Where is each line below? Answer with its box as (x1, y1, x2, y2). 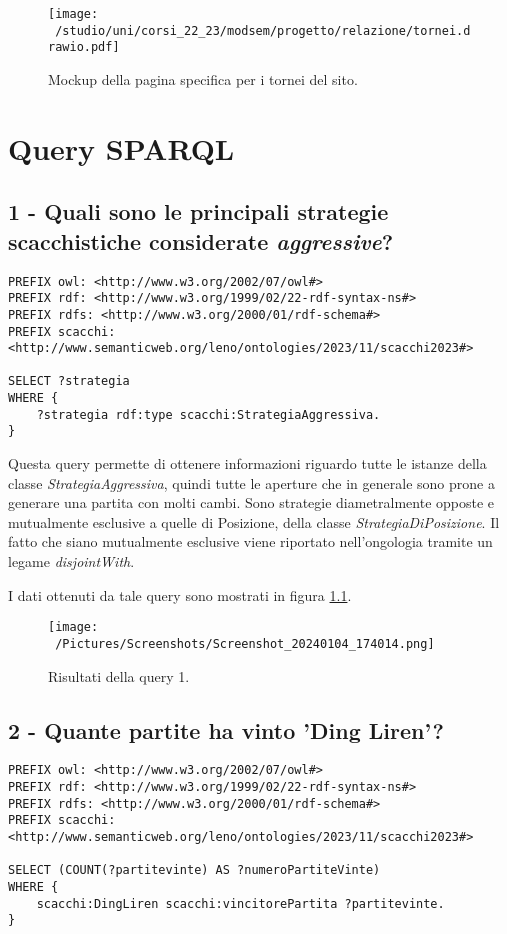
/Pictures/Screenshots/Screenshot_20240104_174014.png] (55, 636, 435, 651)
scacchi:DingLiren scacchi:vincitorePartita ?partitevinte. (36, 896, 445, 911)
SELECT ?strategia (8, 374, 130, 389)
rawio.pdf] (48, 40, 120, 55)
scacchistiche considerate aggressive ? (8, 225, 394, 256)
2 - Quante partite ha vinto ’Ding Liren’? (8, 714, 444, 745)
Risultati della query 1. (48, 665, 190, 686)
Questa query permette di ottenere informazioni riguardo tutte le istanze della (8, 453, 487, 474)
